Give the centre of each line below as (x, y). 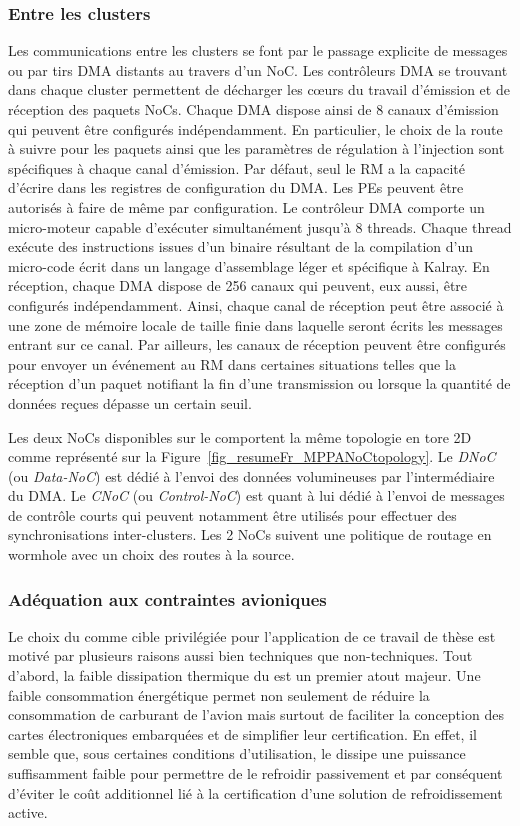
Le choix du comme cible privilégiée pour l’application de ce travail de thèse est (252, 635)
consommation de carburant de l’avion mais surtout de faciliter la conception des (256, 714)
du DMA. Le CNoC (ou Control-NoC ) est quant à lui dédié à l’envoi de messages (256, 495)
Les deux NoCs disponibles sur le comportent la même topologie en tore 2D (240, 436)
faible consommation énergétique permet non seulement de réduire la (219, 694)
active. (28, 812)
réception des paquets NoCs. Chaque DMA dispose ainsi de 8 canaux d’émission (253, 109)
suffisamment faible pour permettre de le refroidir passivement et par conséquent (255, 773)
